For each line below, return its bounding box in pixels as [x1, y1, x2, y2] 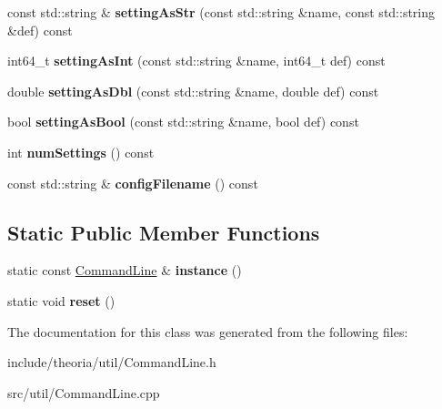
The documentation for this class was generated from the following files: [7, 322, 408, 341]
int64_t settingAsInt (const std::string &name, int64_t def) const [7, 51, 386, 70]
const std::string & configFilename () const [7, 173, 258, 192]
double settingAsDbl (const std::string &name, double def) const [7, 81, 379, 100]
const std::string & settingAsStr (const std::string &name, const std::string [7, 3, 436, 21]
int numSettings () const [7, 142, 155, 161]
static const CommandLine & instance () [7, 261, 242, 280]
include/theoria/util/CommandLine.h [7, 353, 216, 372]
